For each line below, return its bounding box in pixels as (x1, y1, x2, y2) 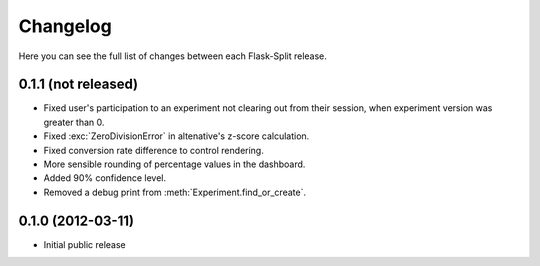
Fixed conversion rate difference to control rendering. (43, 144, 264, 156)
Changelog (18, 15, 112, 37)
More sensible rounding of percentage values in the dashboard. (43, 158, 306, 170)
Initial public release (43, 238, 127, 250)
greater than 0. (43, 116, 105, 128)
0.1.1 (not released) (18, 76, 139, 93)
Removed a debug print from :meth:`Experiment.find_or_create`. (43, 186, 307, 198)
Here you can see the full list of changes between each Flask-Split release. (18, 50, 327, 62)
